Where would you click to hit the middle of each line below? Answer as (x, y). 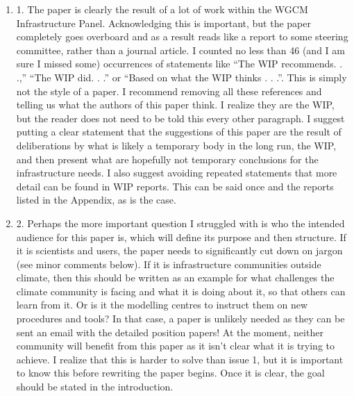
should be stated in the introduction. (95, 387)
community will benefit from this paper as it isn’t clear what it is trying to (175, 346)
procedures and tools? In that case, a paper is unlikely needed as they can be (180, 319)
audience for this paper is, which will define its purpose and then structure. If (181, 237)
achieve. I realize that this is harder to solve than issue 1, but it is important (180, 359)
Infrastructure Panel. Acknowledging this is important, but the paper (163, 23)
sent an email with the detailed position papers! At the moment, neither (170, 332)
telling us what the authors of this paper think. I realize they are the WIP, (175, 105)
